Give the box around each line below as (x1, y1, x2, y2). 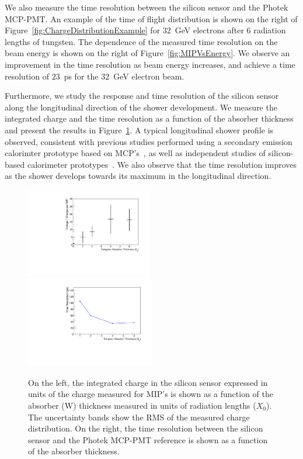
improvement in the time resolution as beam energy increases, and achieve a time (5, 58, 295, 70)
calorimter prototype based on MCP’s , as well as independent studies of (5, 147, 266, 159)
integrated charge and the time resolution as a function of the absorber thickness (5, 112, 294, 125)
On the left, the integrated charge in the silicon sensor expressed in (28, 376, 268, 388)
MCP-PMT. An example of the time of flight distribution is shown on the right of (5, 12, 298, 25)
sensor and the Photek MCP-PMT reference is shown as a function (28, 433, 268, 446)
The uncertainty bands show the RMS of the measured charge (28, 410, 250, 423)
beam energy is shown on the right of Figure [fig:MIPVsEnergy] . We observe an (5, 47, 290, 59)
